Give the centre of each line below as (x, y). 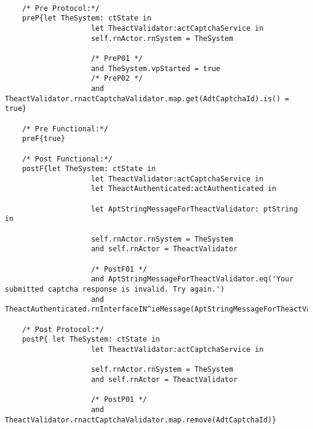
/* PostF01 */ (119, 269)
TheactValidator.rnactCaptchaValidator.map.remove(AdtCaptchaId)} (141, 420)
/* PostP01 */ (119, 400)
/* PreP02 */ (117, 79)
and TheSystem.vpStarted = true (156, 68)
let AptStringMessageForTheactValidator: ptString (194, 209)
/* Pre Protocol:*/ (61, 8)
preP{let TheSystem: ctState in (87, 18)
